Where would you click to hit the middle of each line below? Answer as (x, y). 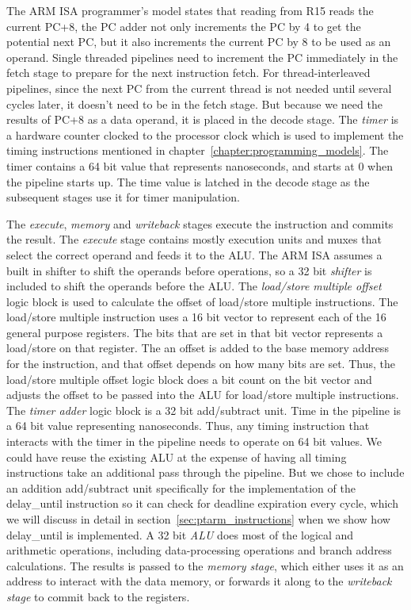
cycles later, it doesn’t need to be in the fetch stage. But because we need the (194, 104)
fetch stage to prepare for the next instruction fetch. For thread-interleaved (188, 73)
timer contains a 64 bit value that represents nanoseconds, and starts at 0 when (200, 165)
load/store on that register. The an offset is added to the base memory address (198, 348)
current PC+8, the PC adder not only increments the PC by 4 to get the (184, 26)
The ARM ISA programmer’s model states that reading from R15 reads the (190, 10)
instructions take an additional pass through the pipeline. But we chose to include (205, 472)
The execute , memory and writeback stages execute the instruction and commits (200, 223)
